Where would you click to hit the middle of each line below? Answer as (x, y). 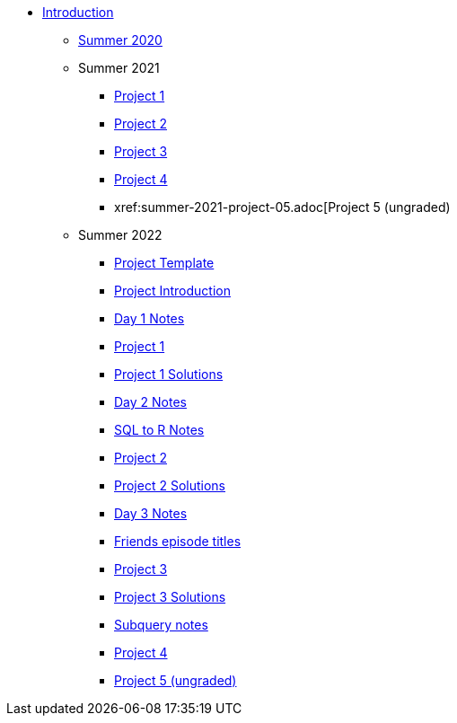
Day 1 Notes (149, 318)
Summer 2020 (120, 40)
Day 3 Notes (151, 513)
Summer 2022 (120, 235)
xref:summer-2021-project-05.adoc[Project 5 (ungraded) (282, 207)
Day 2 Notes (150, 402)
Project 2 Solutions (170, 485)
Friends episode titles (178, 541)
